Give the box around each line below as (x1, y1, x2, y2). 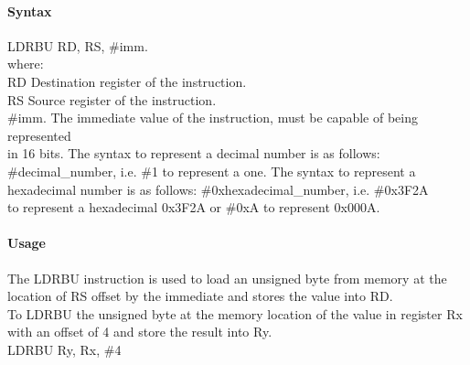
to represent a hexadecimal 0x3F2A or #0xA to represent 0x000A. (7, 198, 380, 217)
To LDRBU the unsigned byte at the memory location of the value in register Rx (7, 304, 463, 323)
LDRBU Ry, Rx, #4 (7, 339, 122, 359)
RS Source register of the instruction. (7, 90, 217, 109)
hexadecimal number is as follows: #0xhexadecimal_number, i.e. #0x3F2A (7, 179, 429, 199)
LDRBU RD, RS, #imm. (7, 36, 148, 55)
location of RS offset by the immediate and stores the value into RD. (7, 286, 393, 306)
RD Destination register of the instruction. (7, 71, 247, 91)
